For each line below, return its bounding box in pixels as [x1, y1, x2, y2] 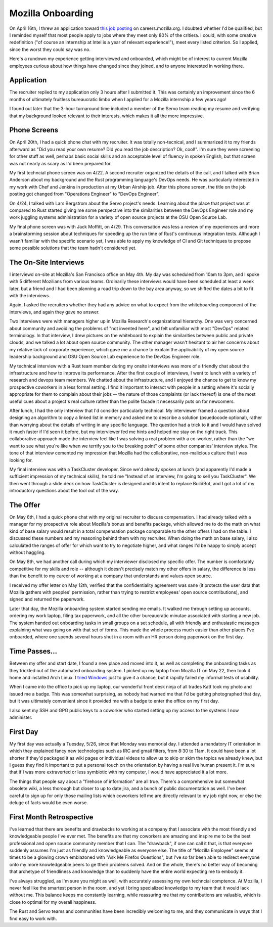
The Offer [9, 501, 40, 509]
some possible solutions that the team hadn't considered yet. [9, 245, 136, 251]
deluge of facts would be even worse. [9, 800, 88, 806]
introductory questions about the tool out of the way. [9, 488, 119, 494]
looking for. [9, 457, 33, 463]
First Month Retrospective [9, 813, 94, 821]
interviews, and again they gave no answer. [9, 309, 100, 315]
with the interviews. [9, 293, 51, 299]
